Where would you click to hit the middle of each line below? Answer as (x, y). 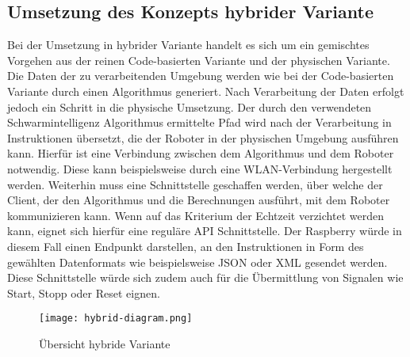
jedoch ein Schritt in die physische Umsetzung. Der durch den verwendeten (190, 106)
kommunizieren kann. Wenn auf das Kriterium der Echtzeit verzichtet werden (195, 215)
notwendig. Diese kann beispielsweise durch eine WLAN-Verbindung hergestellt (200, 168)
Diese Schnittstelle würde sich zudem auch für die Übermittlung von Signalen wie (205, 277)
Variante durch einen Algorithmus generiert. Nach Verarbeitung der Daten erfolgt (206, 91)
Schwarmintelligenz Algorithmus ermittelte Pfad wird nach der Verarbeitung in (199, 122)
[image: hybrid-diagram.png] (116, 319)
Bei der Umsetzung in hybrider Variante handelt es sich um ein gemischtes (188, 45)
